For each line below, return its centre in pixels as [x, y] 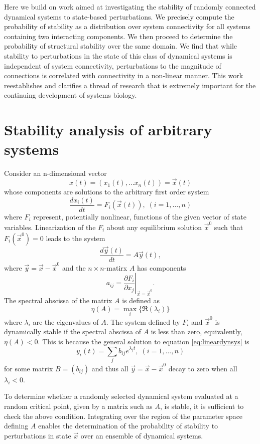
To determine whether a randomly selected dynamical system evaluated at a [121, 396]
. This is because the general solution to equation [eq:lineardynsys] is [144, 341]
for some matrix [29, 368]
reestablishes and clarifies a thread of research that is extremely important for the [130, 85]
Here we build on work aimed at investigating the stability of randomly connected [130, 7]
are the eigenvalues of [66, 321]
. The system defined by [143, 321]
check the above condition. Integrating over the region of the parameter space [123, 416]
